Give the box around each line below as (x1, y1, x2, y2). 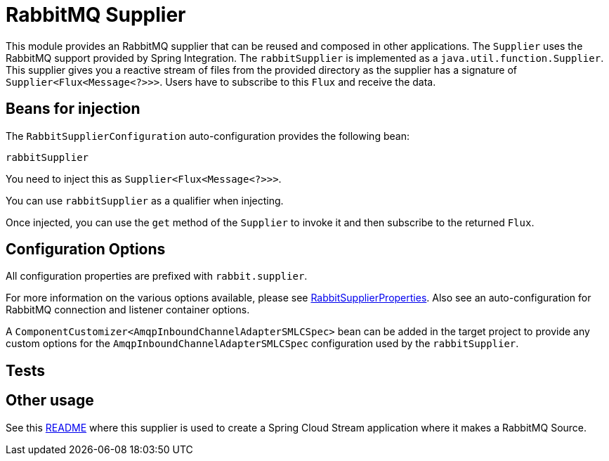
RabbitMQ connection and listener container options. (6, 304, 250, 316)
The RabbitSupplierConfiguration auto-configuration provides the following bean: (6, 129, 410, 142)
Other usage (6, 391, 94, 410)
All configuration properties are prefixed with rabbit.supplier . (6, 270, 308, 283)
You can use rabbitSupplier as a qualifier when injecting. (6, 194, 284, 207)
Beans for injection (6, 100, 140, 118)
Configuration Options (6, 240, 166, 259)
